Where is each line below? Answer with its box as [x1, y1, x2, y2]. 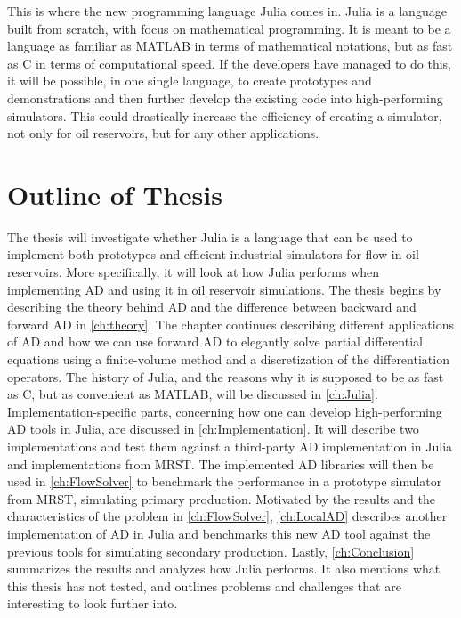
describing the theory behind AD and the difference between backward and [7, 297, 417, 316]
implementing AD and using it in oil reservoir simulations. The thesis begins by [7, 280, 441, 298]
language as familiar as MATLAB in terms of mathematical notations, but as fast [7, 37, 453, 55]
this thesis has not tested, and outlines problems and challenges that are [7, 576, 401, 595]
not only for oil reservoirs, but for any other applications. [7, 124, 319, 142]
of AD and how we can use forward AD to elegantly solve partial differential [7, 332, 423, 351]
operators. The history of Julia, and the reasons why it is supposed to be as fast [7, 367, 444, 386]
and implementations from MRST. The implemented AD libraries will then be [7, 454, 434, 473]
